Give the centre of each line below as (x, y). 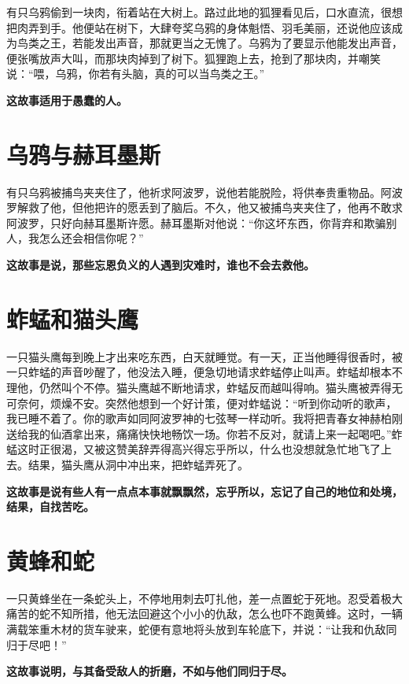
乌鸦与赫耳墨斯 (84, 154)
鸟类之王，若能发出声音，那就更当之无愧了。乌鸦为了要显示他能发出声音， (210, 43)
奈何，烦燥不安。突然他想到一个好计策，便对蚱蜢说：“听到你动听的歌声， (207, 403)
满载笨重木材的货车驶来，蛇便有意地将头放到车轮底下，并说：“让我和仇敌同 (202, 629)
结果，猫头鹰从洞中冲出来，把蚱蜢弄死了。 (138, 464)
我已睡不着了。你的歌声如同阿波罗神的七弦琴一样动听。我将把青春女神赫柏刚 (204, 418)
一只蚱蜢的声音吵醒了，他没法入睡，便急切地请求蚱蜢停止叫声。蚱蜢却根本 (199, 372)
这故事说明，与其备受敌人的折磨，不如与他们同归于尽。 (149, 671)
